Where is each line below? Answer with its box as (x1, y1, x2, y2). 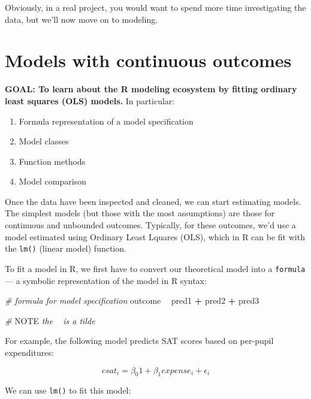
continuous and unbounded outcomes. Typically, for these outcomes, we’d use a (5, 219, 296, 231)
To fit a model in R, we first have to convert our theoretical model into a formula (5, 262, 306, 274)
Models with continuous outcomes (5, 48, 292, 72)
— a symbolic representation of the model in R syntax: (5, 274, 207, 286)
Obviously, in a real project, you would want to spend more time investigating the (5, 1, 306, 13)
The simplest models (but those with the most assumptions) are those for (5, 207, 275, 219)
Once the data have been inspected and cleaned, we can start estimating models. (5, 195, 301, 207)
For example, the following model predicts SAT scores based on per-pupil (5, 334, 274, 347)
